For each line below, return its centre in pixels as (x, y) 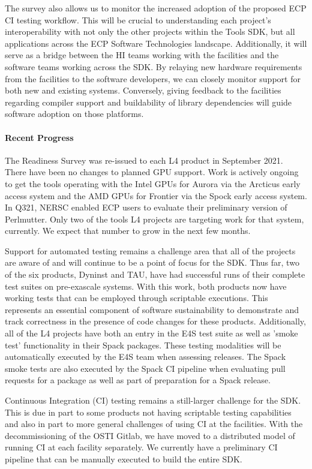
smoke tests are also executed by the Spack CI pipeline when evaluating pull (145, 368)
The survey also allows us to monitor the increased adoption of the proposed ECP (156, 8)
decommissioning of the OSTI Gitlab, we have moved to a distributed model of (150, 435)
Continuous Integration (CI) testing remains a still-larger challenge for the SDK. (153, 400)
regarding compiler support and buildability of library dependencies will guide (148, 102)
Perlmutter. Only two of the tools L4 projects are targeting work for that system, (154, 219)
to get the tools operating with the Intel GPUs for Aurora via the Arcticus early (153, 183)
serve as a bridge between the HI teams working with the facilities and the (142, 55)
